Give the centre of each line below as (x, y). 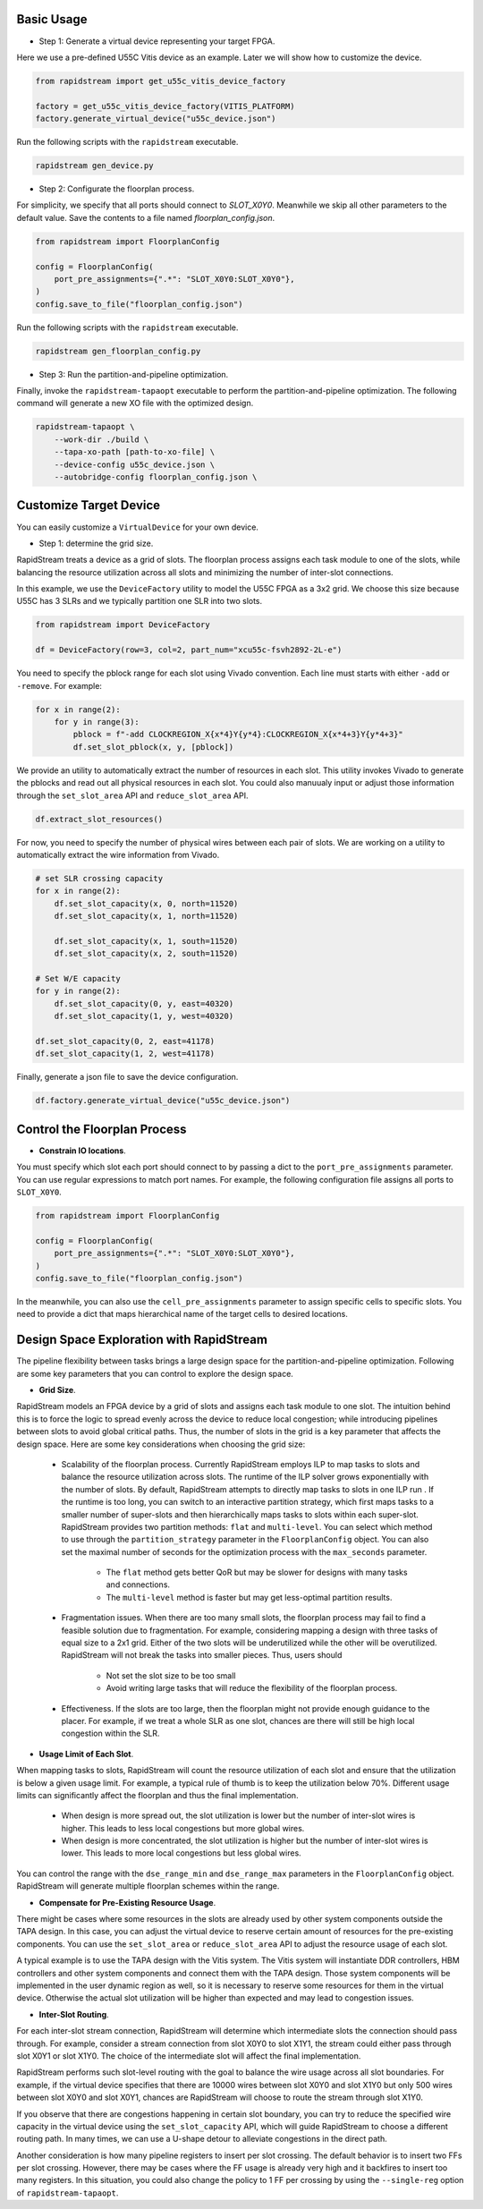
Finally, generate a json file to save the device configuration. (127, 1077)
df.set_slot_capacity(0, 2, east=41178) (125, 1041)
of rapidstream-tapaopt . (68, 2193)
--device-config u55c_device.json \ (134, 464)
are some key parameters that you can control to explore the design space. (155, 1373)
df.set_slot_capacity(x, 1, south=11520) (146, 941)
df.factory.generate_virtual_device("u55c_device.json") (163, 1101)
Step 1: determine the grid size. (96, 543)
